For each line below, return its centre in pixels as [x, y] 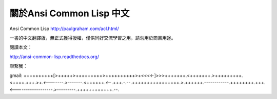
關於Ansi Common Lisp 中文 [70, 13]
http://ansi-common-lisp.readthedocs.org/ [54, 57]
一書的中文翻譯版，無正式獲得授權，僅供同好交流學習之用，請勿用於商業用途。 [93, 38]
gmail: [16, 75]
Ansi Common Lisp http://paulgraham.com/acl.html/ [64, 29]
